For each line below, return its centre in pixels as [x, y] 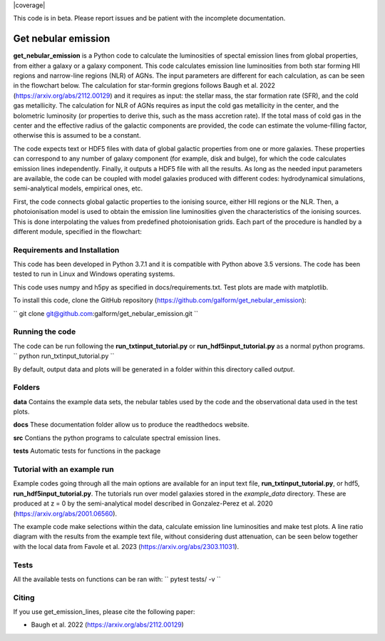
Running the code [45, 332]
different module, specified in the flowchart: [78, 231]
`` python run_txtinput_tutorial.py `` [64, 356]
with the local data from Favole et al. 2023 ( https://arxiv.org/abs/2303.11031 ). [126, 546]
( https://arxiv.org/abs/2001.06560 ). [65, 513]
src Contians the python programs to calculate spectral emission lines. [117, 438]
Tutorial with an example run [63, 469]
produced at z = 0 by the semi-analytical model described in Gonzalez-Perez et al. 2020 [143, 503]
